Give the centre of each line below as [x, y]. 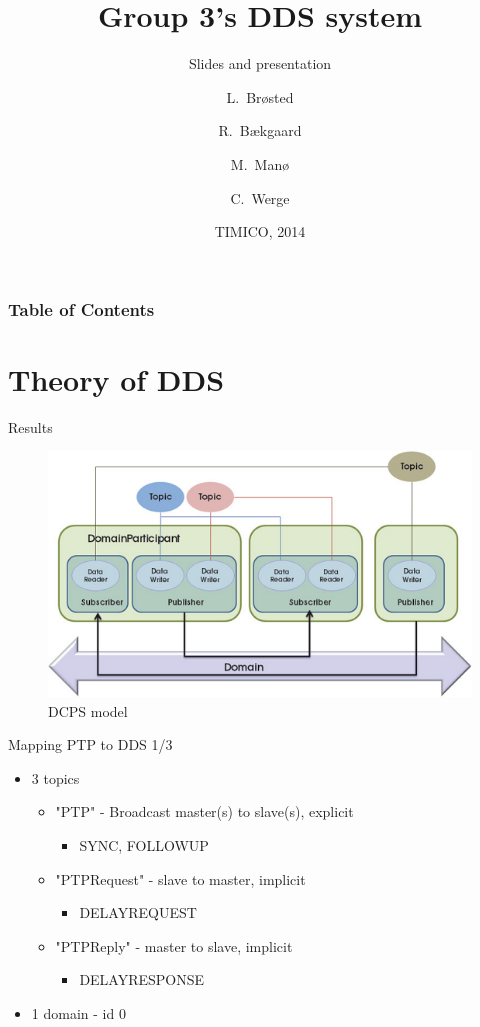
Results [30, 426]
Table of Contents [81, 308]
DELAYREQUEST [138, 912]
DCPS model [88, 710]
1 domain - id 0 [78, 1012]
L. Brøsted [260, 96]
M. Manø [260, 163]
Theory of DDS [116, 378]
